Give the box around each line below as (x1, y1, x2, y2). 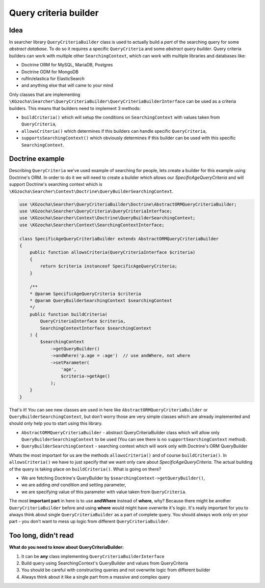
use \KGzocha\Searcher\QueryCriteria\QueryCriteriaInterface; (19, 208, 172, 214)
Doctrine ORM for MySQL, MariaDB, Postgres (21, 62, 113, 68)
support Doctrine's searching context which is (9, 181, 103, 187)
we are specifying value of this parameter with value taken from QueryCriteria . (21, 489, 186, 495)
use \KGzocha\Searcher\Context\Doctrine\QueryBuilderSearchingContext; (19, 215, 196, 221)
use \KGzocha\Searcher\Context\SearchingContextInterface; (19, 222, 164, 228)
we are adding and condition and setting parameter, (21, 482, 126, 488)
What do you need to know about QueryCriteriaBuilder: (9, 544, 124, 550)
